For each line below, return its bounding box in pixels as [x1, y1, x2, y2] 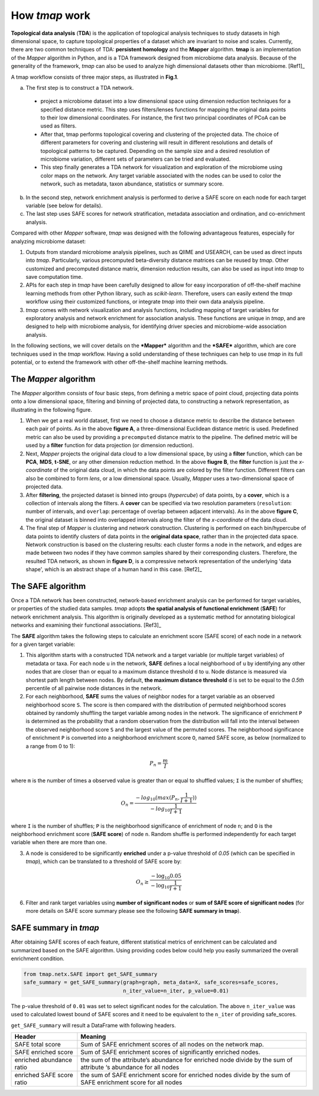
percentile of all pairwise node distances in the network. [25, 684, 162, 691]
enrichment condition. [11, 955, 65, 962]
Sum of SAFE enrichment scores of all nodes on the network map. [80, 1040, 264, 1048]
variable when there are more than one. [11, 839, 108, 846]
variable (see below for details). [25, 201, 103, 209]
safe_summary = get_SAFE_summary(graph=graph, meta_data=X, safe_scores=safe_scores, [23, 979, 279, 986]
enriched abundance [14, 1055, 73, 1064]
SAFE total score [14, 1040, 61, 1048]
